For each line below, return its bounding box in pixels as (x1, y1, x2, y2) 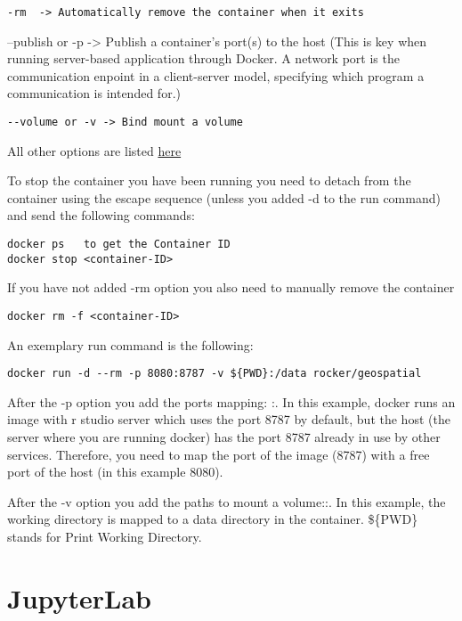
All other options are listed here (7, 141, 182, 159)
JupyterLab (7, 579, 151, 616)
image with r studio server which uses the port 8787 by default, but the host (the (7, 410, 450, 429)
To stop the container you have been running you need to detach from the (7, 171, 411, 190)
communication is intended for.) (7, 84, 181, 102)
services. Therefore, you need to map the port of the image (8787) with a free (7, 445, 430, 463)
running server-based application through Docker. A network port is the (7, 49, 400, 68)
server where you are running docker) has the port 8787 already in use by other (7, 428, 441, 446)
